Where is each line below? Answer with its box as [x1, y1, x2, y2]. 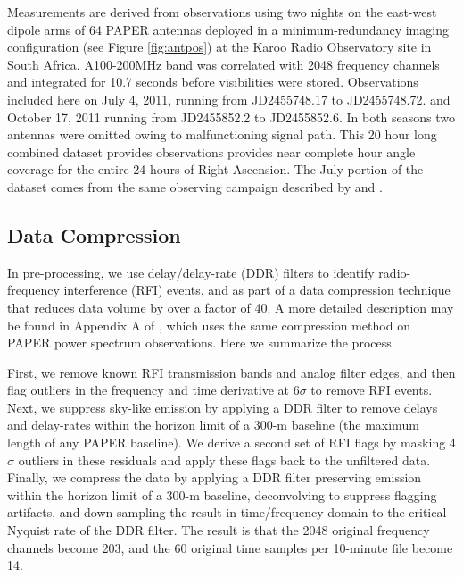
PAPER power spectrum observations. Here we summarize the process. [7, 333, 395, 352]
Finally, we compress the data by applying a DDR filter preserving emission [7, 468, 422, 487]
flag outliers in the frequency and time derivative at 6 [7, 380, 300, 399]
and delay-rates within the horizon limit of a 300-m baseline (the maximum [7, 415, 419, 434]
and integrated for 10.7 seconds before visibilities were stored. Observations [7, 72, 418, 91]
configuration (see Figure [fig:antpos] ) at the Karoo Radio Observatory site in [7, 38, 432, 56]
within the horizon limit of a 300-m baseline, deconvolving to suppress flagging [7, 485, 437, 504]
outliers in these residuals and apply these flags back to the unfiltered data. [18, 450, 431, 469]
